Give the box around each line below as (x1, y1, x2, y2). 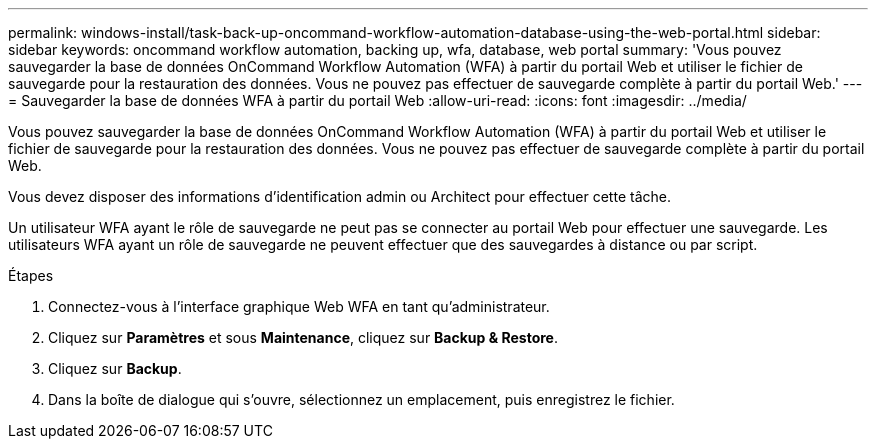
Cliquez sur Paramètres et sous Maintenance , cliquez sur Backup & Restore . (48, 329, 558, 346)
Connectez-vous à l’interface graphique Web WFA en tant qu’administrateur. (48, 298, 550, 315)
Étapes (8, 267, 54, 284)
